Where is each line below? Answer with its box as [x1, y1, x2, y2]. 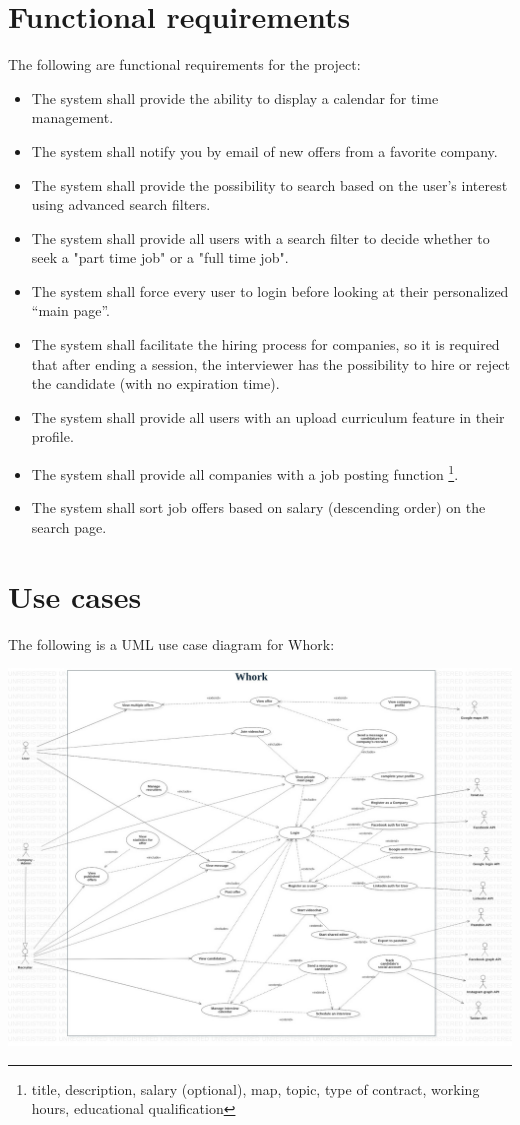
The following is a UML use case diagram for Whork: [8, 633, 335, 654]
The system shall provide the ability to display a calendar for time [31, 87, 439, 108]
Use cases [8, 575, 142, 616]
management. [31, 107, 114, 128]
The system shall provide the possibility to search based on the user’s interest [31, 174, 508, 195]
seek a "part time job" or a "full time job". [31, 247, 289, 268]
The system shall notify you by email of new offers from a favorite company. [31, 140, 498, 161]
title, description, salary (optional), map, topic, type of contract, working [31, 1078, 480, 1099]
